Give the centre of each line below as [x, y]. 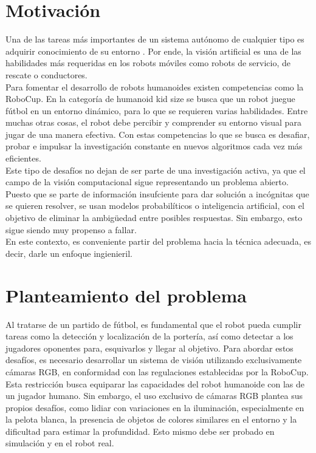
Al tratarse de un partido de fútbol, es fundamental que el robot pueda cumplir [153, 324]
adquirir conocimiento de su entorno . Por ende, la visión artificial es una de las [153, 51]
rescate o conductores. [46, 74]
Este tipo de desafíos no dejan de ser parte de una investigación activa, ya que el [156, 170]
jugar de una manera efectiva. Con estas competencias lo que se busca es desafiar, [158, 134]
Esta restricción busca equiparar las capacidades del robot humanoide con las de [155, 383]
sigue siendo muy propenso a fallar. [71, 229]
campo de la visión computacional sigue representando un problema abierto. [147, 182]
